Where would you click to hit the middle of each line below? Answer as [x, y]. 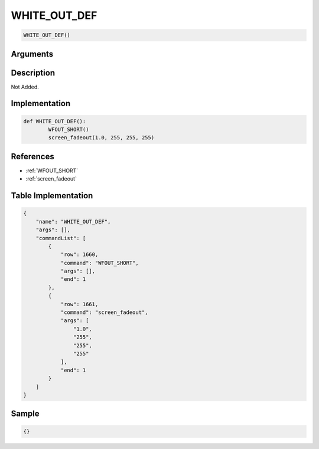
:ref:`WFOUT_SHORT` [52, 171]
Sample [25, 414]
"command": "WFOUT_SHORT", [100, 263]
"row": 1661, [79, 304]
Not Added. [25, 87]
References [32, 156]
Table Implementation [52, 196]
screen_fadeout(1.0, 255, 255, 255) [101, 138]
